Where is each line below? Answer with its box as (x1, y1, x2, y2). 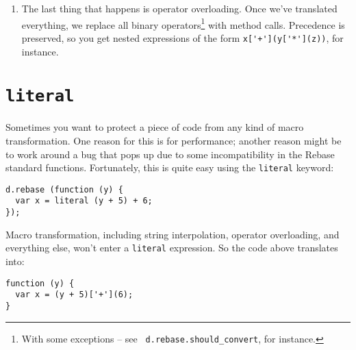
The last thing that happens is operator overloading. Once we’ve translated (21, 1, 338, 15)
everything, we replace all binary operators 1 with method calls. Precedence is (21, 15, 345, 32)
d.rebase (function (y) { (5, 184, 123, 195)
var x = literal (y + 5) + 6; (15, 196, 153, 206)
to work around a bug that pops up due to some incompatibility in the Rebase (5, 147, 335, 161)
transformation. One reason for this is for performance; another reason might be (5, 133, 342, 147)
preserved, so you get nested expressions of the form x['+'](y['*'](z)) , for (21, 30, 344, 45)
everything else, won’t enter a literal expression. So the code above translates (5, 240, 338, 255)
